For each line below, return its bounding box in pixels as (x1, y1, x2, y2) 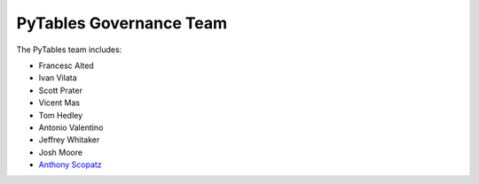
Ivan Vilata (38, 73, 77, 83)
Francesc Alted (38, 60, 95, 71)
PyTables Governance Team (16, 13, 228, 33)
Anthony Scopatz (38, 159, 102, 170)
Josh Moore (38, 147, 83, 157)
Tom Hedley (38, 110, 83, 120)
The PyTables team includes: (16, 44, 122, 55)
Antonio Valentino (38, 122, 104, 133)
